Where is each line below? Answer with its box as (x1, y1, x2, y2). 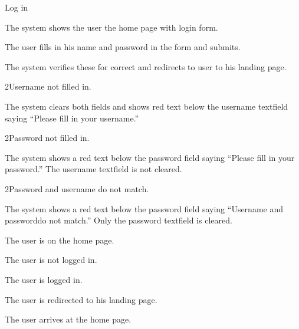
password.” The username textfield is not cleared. (5, 163, 182, 175)
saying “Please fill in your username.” (5, 111, 139, 124)
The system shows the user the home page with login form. (5, 21, 218, 33)
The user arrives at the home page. (5, 313, 132, 325)
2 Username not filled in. (5, 80, 91, 93)
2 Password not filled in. (5, 131, 90, 144)
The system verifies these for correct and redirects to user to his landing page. (5, 60, 287, 73)
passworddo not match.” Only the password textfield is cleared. (5, 214, 232, 226)
